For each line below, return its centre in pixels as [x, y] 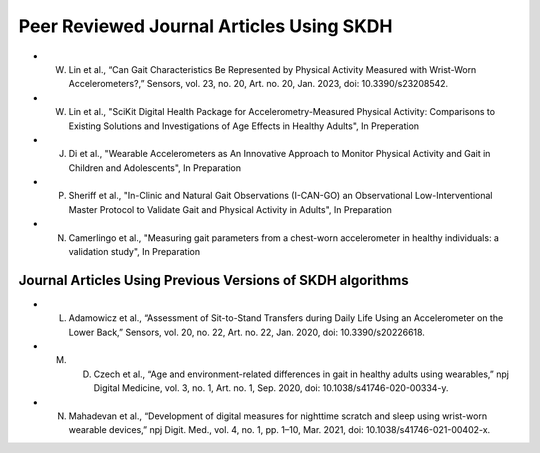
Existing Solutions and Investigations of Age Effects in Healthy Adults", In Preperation [244, 126]
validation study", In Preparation [134, 252]
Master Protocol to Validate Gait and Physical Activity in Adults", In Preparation [230, 209]
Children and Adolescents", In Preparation [155, 167]
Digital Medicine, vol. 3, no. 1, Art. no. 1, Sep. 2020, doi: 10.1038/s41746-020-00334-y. [271, 388]
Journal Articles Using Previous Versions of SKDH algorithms [213, 280]
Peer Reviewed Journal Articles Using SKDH [205, 26]
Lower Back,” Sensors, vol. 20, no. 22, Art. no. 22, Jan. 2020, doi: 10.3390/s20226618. [246, 332]
